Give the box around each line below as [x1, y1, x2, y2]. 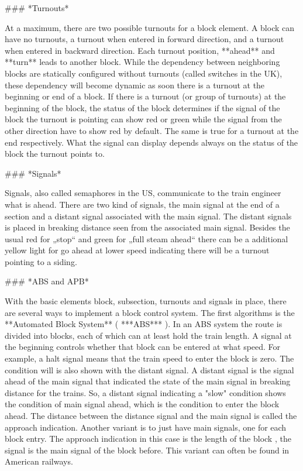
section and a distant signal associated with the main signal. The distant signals [5, 209, 292, 222]
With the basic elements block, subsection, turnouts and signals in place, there [5, 295, 287, 307]
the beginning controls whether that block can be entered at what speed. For [5, 341, 281, 353]
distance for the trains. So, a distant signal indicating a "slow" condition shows [5, 386, 286, 398]
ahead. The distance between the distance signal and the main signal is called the [5, 410, 297, 421]
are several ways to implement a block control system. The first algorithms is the [5, 306, 295, 318]
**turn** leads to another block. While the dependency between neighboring [5, 56, 280, 68]
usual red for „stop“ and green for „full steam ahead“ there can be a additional [5, 232, 288, 245]
